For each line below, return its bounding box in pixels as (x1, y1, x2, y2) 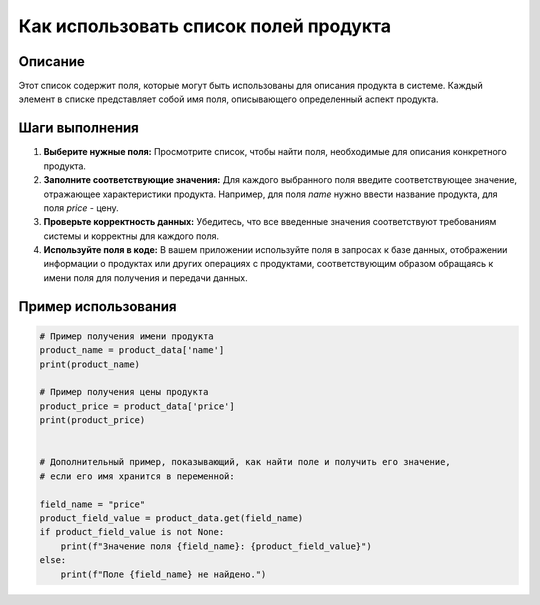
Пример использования (18, 298, 177, 315)
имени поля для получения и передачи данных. (43, 271, 249, 284)
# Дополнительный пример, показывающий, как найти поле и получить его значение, (39, 456, 452, 468)
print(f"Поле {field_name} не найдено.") (60, 568, 267, 580)
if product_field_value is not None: (39, 526, 225, 538)
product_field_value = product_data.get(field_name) (39, 512, 304, 524)
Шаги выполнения (18, 120, 139, 137)
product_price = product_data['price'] (39, 400, 235, 412)
